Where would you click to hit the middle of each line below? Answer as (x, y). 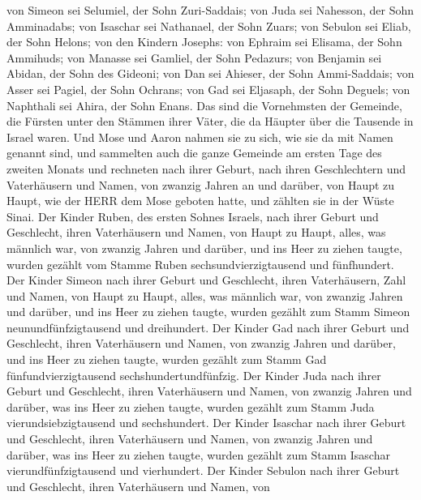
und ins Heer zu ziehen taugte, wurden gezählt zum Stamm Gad (167, 359)
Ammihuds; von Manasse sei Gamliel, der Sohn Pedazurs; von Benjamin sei (194, 57)
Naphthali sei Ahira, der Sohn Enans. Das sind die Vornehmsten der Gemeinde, (204, 105)
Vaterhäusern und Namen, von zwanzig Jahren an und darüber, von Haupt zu (201, 184)
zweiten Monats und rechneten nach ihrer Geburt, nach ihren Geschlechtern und (206, 168)
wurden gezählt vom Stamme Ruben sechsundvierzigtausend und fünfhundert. (200, 264)
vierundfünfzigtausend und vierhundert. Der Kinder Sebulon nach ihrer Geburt (203, 470)
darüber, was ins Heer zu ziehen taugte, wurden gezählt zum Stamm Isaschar (198, 454)
